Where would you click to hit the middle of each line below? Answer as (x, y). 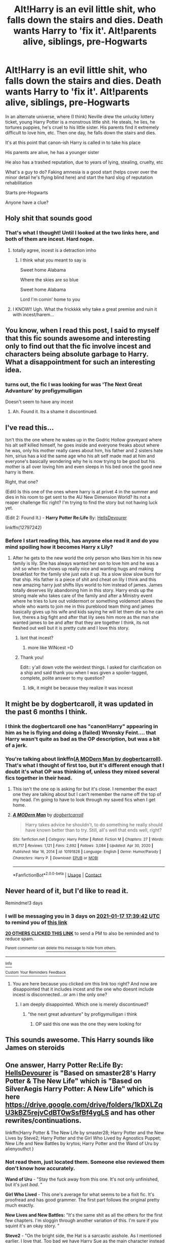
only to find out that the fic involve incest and (78, 346)
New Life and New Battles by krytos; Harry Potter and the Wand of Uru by (82, 1143)
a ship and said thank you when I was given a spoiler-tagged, (84, 673)
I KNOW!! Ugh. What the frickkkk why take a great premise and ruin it (85, 309)
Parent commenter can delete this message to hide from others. (61, 948)
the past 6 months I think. (46, 711)
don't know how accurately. (40, 1168)
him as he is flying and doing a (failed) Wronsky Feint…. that (81, 733)
